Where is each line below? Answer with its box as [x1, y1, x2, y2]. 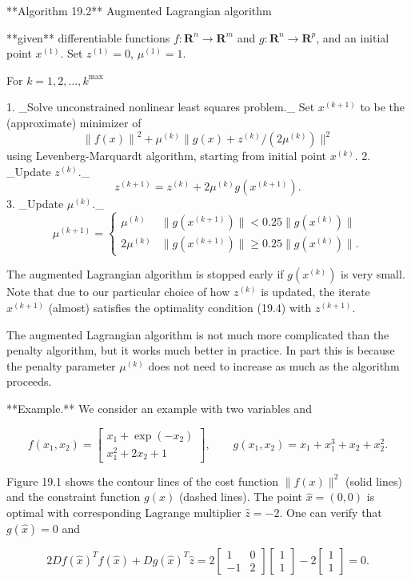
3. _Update [6, 195, 64, 212]
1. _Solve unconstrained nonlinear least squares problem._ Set [6, 98, 315, 115]
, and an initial [316, 29, 389, 46]
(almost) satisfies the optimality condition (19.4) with [48, 299, 312, 315]
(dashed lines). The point [178, 488, 303, 505]
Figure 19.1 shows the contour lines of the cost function [6, 472, 279, 489]
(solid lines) [345, 472, 402, 489]
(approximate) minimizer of [6, 114, 142, 130]
